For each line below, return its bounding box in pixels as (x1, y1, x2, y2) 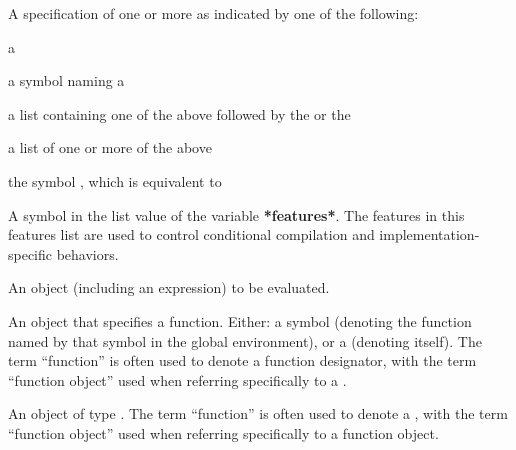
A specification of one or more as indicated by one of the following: (8, 3, 419, 23)
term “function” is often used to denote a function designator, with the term (8, 350, 477, 371)
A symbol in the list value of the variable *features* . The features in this (8, 204, 465, 225)
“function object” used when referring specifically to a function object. (8, 422, 439, 443)
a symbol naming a (8, 70, 125, 91)
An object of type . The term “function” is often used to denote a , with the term (8, 403, 508, 424)
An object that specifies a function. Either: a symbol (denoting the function (8, 310, 472, 331)
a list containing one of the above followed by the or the (8, 103, 351, 124)
